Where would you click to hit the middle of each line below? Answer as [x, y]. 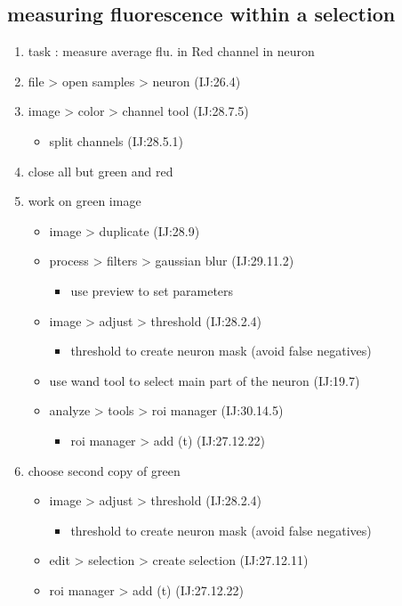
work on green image [84, 201]
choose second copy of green [104, 470]
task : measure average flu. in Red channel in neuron [171, 51]
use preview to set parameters [152, 290]
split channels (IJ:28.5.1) [117, 140]
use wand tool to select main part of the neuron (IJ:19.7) [205, 380]
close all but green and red [100, 171]
